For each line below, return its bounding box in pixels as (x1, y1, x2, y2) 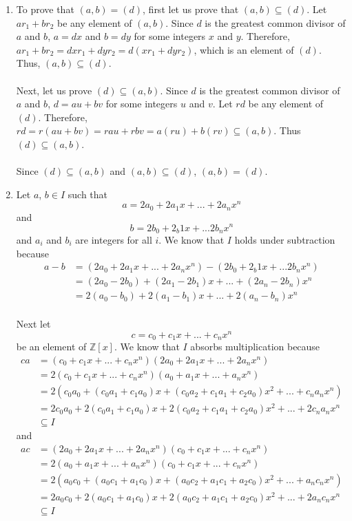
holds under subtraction (234, 232, 335, 246)
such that (68, 187, 108, 201)
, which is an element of (194, 42, 294, 56)
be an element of (16, 339, 87, 354)
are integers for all (75, 232, 152, 246)
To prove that (16, 2, 74, 16)
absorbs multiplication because (190, 339, 320, 354)
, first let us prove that (143, 2, 239, 16)
